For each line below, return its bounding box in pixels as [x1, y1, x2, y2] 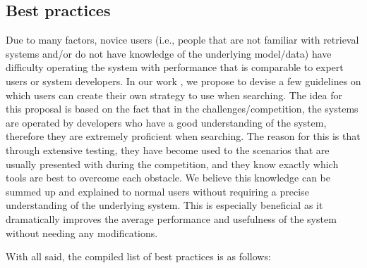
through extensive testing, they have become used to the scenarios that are [6, 142, 330, 157]
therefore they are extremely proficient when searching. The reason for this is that [6, 129, 361, 143]
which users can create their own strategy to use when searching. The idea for [6, 87, 342, 102]
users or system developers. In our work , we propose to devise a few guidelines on [6, 73, 361, 88]
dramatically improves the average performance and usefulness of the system [6, 211, 337, 226]
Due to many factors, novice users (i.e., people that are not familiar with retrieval [6, 32, 359, 47]
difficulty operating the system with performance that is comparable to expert [6, 60, 344, 75]
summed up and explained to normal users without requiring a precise [6, 184, 309, 198]
